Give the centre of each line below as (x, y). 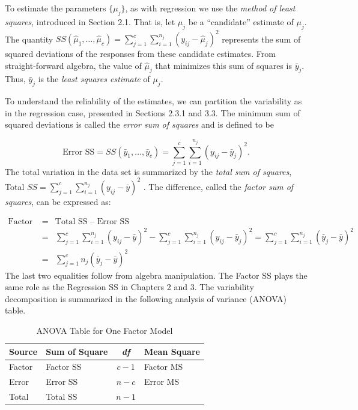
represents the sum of (261, 39)
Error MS (162, 382)
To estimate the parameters (56, 8)
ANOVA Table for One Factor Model (105, 330)
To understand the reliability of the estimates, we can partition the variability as (153, 101)
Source (23, 351)
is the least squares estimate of (94, 79)
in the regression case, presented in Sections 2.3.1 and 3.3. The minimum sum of (153, 112)
